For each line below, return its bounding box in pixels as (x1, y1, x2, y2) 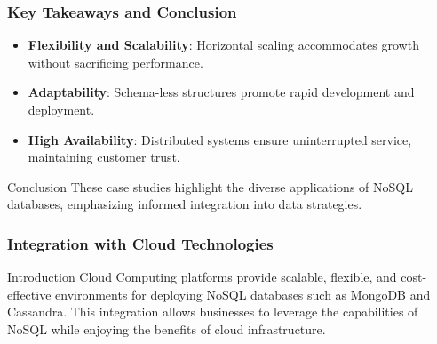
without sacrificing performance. (28, 52, 203, 71)
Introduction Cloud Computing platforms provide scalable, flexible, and (7, 268, 397, 286)
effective (7, 284, 52, 303)
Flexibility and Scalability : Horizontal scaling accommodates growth (28, 36, 419, 54)
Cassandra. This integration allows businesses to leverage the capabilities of (7, 302, 418, 321)
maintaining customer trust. (28, 148, 180, 166)
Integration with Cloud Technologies (7, 232, 274, 254)
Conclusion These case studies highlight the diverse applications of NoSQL (7, 177, 413, 196)
